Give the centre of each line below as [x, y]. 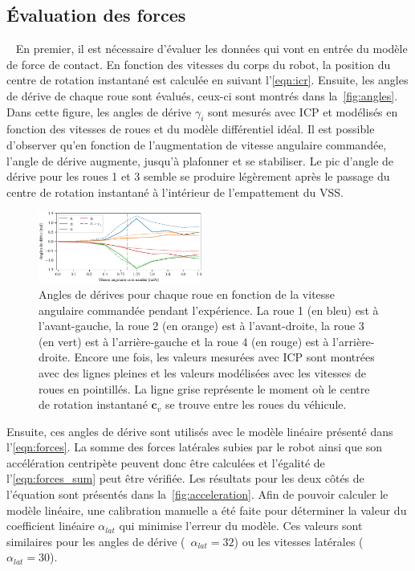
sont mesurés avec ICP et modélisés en [303, 111]
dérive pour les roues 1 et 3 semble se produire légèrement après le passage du [198, 176]
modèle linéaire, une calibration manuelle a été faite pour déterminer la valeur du [207, 510]
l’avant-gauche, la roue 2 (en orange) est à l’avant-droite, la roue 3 [201, 326]
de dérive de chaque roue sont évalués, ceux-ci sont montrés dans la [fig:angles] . [202, 95]
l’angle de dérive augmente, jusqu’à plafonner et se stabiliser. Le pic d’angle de [200, 160]
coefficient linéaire [51, 526]
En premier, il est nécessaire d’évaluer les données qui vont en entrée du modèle [212, 49]
